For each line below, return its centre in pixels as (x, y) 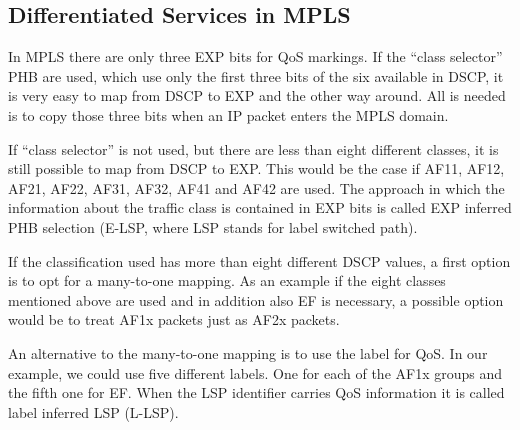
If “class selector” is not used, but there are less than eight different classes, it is (253, 148)
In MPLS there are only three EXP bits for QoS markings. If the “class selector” (255, 56)
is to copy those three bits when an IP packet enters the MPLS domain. (228, 114)
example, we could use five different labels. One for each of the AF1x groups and (255, 372)
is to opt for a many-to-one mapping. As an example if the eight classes (227, 280)
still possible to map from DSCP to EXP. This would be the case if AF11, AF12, (256, 168)
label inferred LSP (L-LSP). (93, 411)
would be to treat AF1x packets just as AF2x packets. (174, 319)
